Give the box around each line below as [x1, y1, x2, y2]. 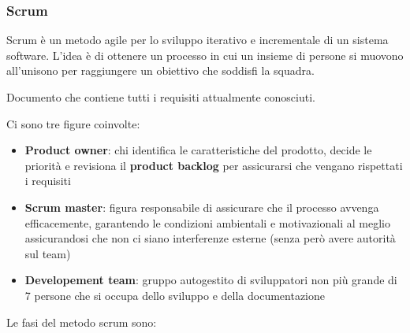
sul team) [24, 245, 71, 261]
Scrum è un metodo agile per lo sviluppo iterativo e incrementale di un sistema [6, 31, 389, 48]
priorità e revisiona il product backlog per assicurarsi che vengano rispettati [24, 157, 403, 173]
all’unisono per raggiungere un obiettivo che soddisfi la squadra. [6, 62, 315, 79]
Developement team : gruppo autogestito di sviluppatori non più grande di [24, 272, 397, 288]
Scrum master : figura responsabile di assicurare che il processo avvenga [24, 198, 379, 215]
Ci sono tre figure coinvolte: [6, 115, 140, 131]
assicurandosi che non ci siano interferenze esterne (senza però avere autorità [24, 230, 396, 246]
